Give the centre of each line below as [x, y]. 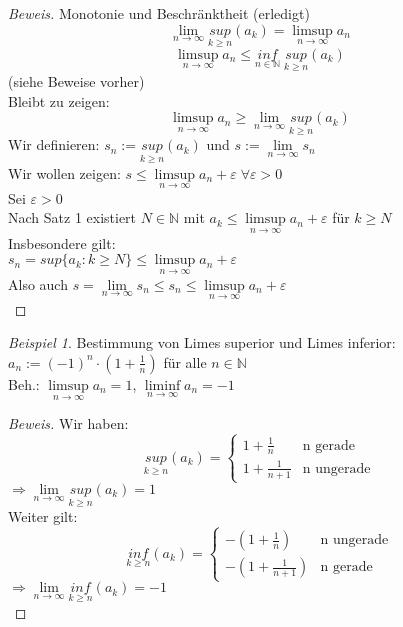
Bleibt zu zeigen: [59, 100]
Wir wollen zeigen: [64, 172]
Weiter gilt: [43, 516]
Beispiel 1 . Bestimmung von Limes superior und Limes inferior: [202, 342]
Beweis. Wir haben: [68, 423]
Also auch [38, 283]
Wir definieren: [54, 144]
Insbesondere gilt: [62, 242]
